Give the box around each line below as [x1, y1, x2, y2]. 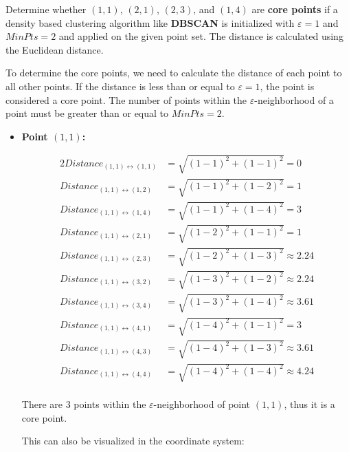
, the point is [260, 78, 315, 93]
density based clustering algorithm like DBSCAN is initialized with [5, 15, 295, 30]
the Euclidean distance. [5, 42, 104, 56]
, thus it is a [284, 397, 335, 411]
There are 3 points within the [21, 397, 146, 411]
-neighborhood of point [153, 397, 251, 411]
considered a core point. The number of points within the [5, 92, 247, 107]
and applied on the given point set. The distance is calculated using [58, 29, 344, 43]
